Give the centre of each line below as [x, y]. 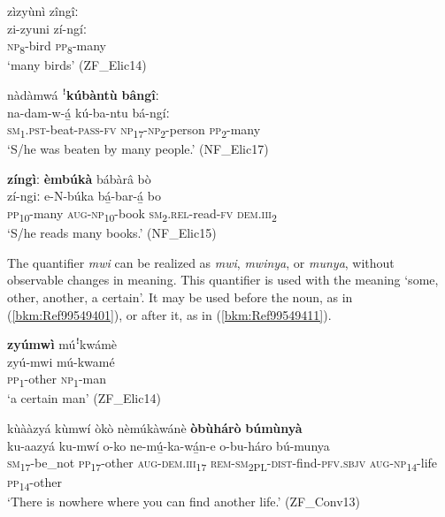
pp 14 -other [35, 483]
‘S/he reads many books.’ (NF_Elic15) [112, 233]
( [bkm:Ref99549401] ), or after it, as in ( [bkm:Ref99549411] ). [169, 314]
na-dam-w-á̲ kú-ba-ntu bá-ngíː [88, 112]
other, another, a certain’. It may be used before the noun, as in [180, 297]
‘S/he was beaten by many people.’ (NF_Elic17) [138, 149]
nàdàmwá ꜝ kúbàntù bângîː [83, 94]
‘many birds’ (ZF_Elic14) [77, 65]
